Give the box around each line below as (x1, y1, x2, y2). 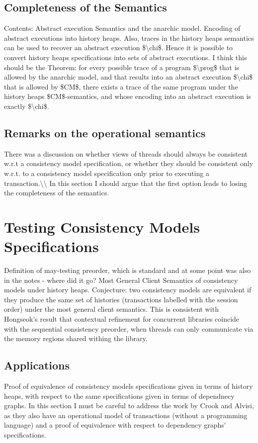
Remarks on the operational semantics (4, 125, 206, 140)
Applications (4, 357, 70, 373)
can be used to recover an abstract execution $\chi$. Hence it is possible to (4, 42, 233, 53)
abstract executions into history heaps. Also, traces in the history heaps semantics (4, 32, 254, 43)
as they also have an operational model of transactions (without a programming (4, 410, 248, 420)
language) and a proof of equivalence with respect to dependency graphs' (4, 420, 226, 430)
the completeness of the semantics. (4, 187, 109, 198)
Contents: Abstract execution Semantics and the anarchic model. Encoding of (4, 23, 241, 33)
